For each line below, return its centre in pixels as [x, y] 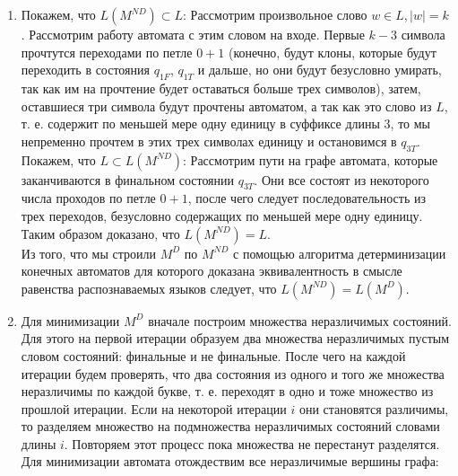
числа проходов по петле [88, 198]
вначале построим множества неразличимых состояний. [300, 320]
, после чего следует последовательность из [307, 198]
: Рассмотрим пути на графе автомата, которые [311, 159]
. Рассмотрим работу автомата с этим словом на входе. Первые [193, 34]
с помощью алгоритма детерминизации [340, 253]
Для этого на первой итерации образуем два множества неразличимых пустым [235, 338]
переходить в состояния [85, 70]
